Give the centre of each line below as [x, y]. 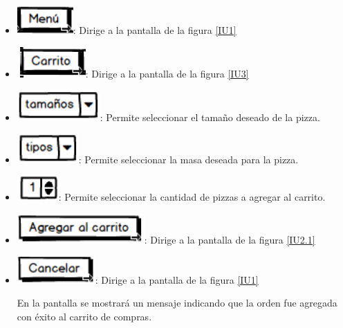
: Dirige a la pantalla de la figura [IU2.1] [230, 239]
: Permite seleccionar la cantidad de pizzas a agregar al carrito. [192, 197]
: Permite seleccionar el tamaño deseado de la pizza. [210, 117]
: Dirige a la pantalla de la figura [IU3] [167, 73]
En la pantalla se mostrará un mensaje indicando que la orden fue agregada [177, 303]
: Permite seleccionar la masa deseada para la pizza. [188, 159]
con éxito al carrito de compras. [84, 316]
